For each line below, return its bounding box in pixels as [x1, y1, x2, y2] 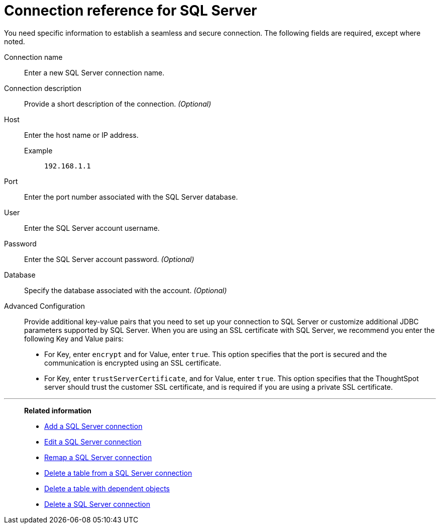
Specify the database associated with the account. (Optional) [24, 286, 227, 295]
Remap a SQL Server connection [44, 453, 152, 462]
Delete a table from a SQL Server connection [44, 468, 192, 477]
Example [24, 146, 53, 155]
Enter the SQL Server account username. [24, 223, 160, 232]
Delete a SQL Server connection [44, 499, 151, 508]
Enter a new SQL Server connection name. [24, 68, 165, 77]
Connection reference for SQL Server [4, 2, 257, 19]
